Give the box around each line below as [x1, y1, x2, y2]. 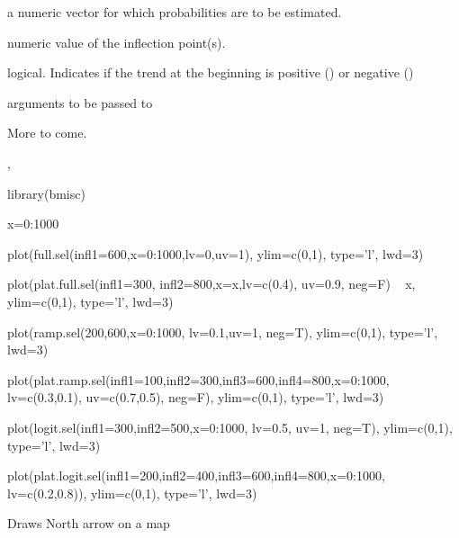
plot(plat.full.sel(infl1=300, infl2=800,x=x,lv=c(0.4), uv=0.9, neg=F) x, [7, 274, 416, 293]
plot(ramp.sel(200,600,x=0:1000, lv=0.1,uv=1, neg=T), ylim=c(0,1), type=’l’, [7, 322, 438, 341]
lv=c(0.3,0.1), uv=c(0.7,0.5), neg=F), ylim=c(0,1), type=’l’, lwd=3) [7, 388, 384, 407]
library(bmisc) [7, 184, 85, 202]
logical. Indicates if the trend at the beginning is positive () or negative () [7, 63, 414, 82]
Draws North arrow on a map [7, 514, 170, 533]
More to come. [7, 123, 87, 142]
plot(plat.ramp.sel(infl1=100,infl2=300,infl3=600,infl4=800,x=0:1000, [7, 370, 390, 389]
